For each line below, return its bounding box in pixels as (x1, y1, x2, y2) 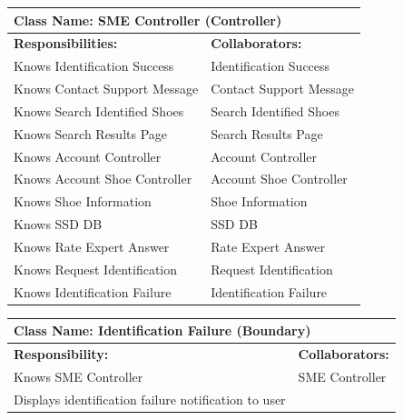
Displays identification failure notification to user (14, 389, 286, 408)
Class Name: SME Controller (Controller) (14, 10, 282, 29)
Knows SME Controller (14, 366, 143, 385)
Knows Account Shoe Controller (14, 169, 192, 188)
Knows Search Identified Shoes (14, 101, 184, 120)
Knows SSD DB (14, 215, 103, 234)
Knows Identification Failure (14, 282, 172, 301)
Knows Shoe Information (14, 192, 152, 211)
